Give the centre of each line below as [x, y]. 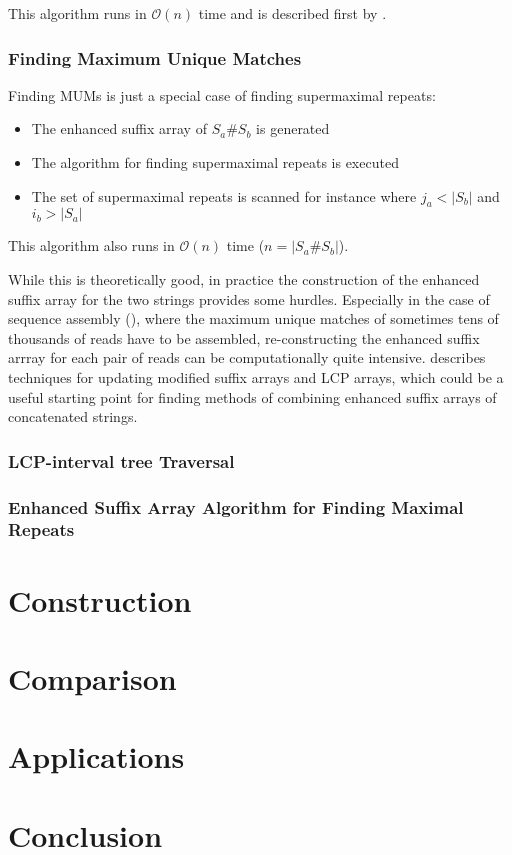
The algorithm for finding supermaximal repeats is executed [215, 162]
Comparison [92, 677]
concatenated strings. [73, 416]
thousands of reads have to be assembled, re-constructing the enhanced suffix [244, 337]
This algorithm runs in [77, 13]
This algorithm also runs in [91, 245]
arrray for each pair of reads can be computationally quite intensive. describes [247, 357]
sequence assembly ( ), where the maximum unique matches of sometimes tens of [253, 318]
